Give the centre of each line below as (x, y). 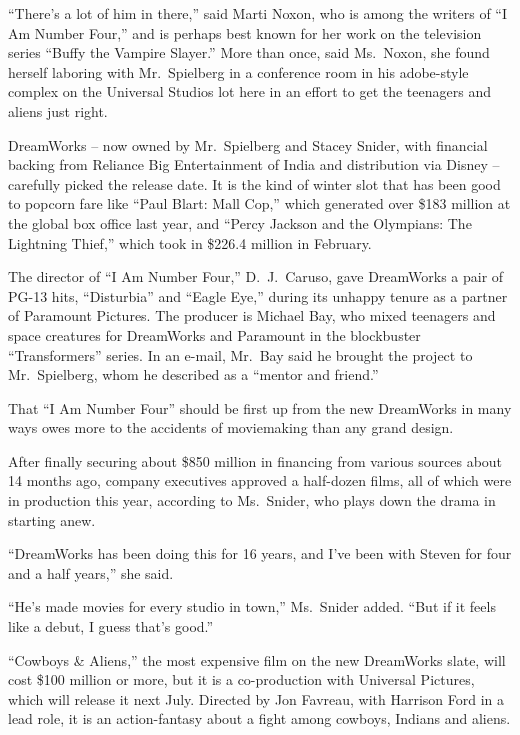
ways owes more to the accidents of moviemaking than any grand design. (231, 427)
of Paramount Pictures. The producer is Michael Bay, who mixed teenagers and (252, 315)
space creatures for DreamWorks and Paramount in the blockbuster (214, 334)
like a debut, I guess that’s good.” (111, 626)
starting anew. (52, 519)
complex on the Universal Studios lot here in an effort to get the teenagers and (249, 91)
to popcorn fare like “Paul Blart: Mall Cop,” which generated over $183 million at (259, 203)
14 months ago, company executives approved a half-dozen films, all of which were (260, 480)
